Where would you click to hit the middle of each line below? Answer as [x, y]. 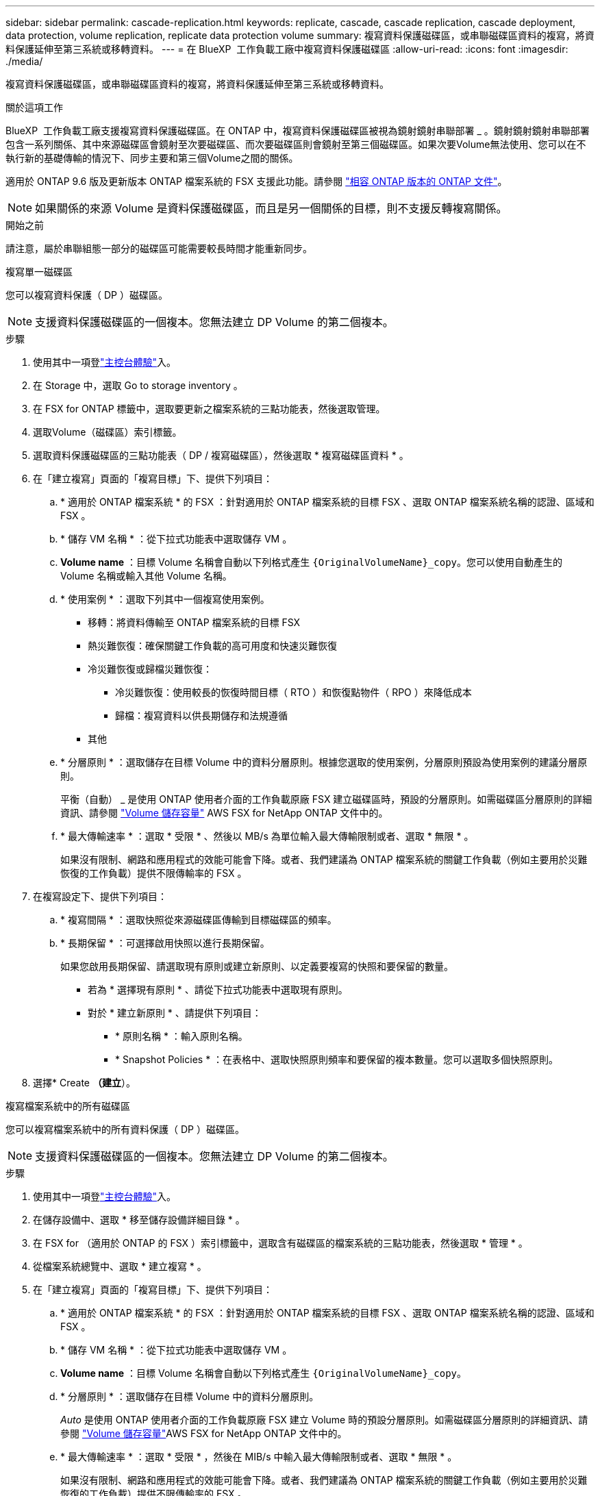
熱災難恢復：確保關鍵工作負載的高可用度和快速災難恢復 [212, 646]
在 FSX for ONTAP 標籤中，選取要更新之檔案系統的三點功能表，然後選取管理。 [209, 409]
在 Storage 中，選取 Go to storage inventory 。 [138, 385]
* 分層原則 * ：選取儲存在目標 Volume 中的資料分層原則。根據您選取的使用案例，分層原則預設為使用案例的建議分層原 [324, 762]
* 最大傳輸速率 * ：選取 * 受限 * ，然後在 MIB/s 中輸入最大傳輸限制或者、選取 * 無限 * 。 [259, 1457]
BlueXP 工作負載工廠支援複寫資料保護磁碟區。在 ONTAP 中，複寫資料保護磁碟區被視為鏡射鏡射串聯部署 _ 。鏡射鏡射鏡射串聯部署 [298, 130]
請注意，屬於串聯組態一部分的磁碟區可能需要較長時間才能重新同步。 [159, 248]
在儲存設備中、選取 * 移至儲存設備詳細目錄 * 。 [139, 1220]
